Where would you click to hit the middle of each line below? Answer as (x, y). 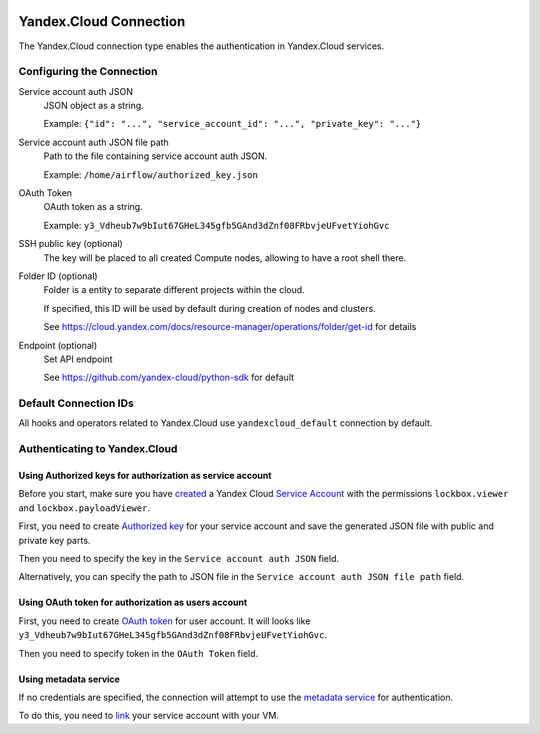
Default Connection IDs (76, 403)
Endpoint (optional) (58, 345)
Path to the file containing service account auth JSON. (155, 156)
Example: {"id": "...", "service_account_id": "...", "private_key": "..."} (232, 124)
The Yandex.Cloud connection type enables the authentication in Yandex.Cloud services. (201, 46)
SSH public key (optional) (71, 244)
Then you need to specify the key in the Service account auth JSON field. (179, 558)
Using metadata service (69, 679)
